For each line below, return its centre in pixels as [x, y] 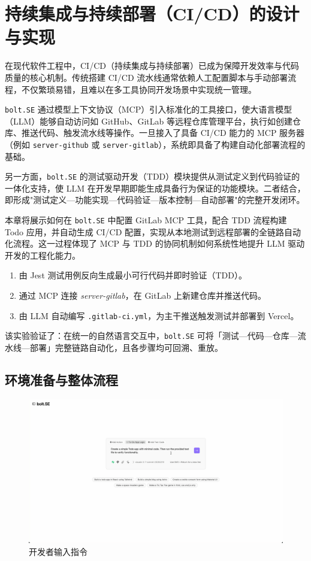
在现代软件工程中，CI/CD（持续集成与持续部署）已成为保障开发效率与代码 [152, 66]
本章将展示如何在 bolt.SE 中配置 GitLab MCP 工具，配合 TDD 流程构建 [146, 220]
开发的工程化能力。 [43, 255]
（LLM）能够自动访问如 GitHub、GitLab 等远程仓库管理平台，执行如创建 [149, 121]
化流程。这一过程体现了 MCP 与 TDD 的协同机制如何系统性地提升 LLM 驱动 [155, 243]
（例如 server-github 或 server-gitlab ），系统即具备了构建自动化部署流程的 [155, 144]
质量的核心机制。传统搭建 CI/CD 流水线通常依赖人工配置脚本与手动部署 [147, 77]
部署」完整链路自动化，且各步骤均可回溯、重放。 [126, 347]
